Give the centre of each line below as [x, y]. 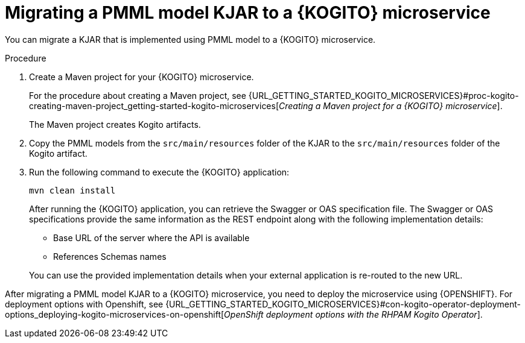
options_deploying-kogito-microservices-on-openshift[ [115, 314]
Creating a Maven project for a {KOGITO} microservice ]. [391, 105]
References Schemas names [110, 256]
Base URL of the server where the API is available [151, 238]
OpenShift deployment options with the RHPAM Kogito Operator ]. [353, 314]
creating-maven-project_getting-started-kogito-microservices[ [154, 105]
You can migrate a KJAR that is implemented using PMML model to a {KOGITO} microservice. [190, 39]
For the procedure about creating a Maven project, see [138, 95]
